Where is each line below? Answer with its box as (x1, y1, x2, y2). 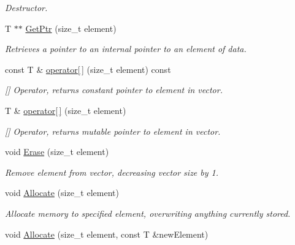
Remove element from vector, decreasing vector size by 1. (5, 165, 219, 178)
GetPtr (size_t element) (25, 21, 117, 34)
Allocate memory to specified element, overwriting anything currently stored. (5, 206, 291, 219)
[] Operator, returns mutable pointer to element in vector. (5, 124, 221, 137)
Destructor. (5, 1, 48, 13)
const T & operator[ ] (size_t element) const (5, 62, 171, 75)
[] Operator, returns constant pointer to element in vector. (5, 83, 223, 96)
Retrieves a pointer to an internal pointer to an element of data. (5, 42, 247, 55)
